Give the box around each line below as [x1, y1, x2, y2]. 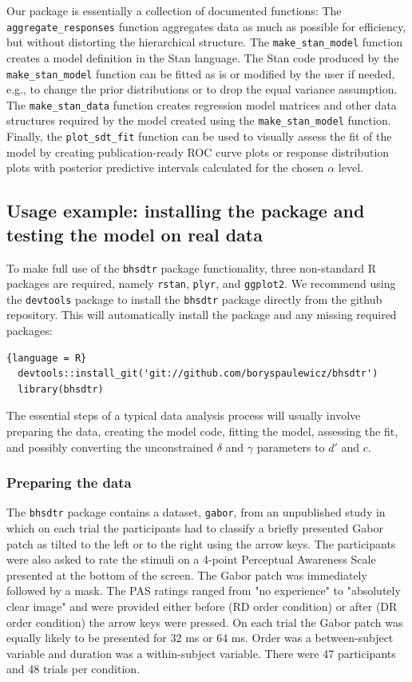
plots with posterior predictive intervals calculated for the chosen [6, 159, 324, 176]
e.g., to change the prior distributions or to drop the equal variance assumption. [6, 81, 398, 98]
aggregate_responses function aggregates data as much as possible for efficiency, [6, 18, 406, 34]
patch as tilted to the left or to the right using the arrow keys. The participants [6, 535, 396, 552]
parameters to [256, 438, 325, 455]
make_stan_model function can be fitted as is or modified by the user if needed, [6, 65, 395, 82]
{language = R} [6, 352, 87, 364]
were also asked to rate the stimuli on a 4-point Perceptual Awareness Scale [6, 551, 376, 568]
